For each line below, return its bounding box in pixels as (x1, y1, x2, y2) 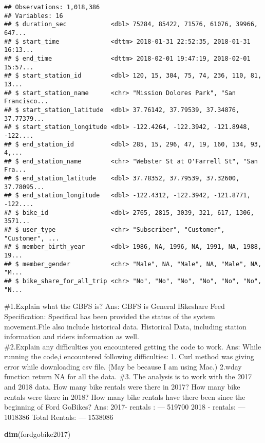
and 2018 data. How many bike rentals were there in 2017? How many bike (4, 381, 240, 392)
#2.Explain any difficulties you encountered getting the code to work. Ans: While (4, 341, 261, 352)
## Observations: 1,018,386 (4, 4, 100, 11)
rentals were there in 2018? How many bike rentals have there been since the (4, 391, 245, 402)
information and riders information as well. (4, 331, 139, 342)
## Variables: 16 (4, 12, 63, 20)
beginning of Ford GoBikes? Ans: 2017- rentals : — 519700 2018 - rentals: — (4, 401, 245, 412)
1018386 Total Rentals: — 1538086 (4, 411, 113, 422)
